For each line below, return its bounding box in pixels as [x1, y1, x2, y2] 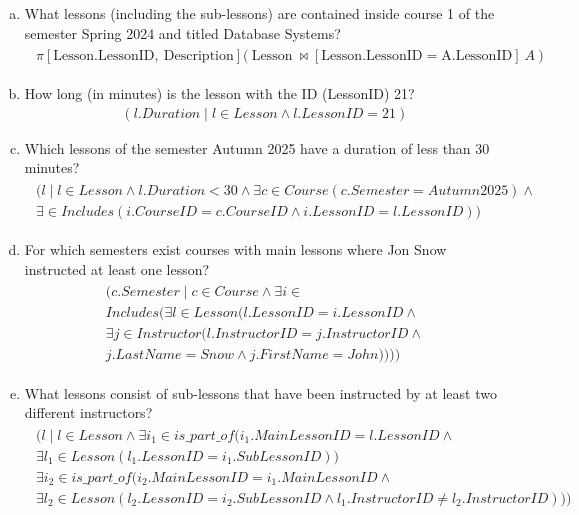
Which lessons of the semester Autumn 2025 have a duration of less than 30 [24, 137, 490, 158]
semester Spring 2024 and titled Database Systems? [24, 22, 341, 43]
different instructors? [24, 402, 153, 423]
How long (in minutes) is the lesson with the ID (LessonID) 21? [24, 83, 415, 104]
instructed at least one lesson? [24, 258, 210, 279]
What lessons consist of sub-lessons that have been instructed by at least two [24, 382, 497, 403]
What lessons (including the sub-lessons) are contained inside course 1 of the [24, 3, 495, 23]
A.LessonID [441, 49, 513, 64]
